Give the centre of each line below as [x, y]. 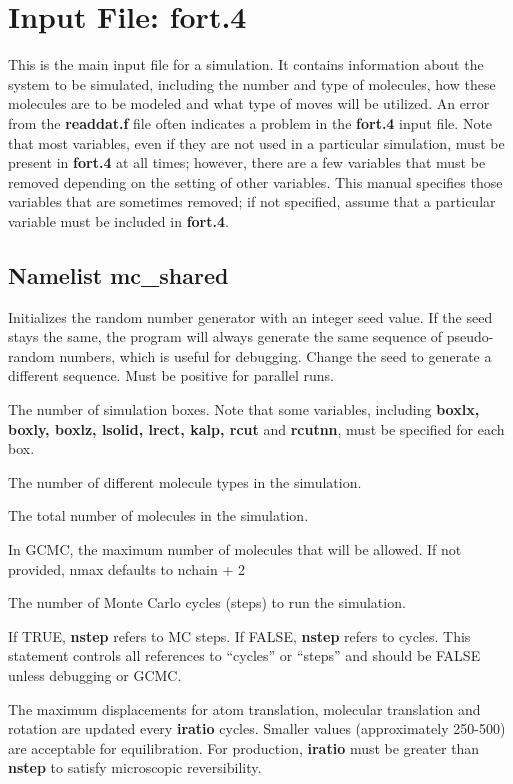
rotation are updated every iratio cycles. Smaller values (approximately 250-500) [257, 728]
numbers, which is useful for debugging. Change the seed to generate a [275, 355]
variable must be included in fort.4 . [118, 220]
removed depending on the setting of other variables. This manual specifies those [255, 181]
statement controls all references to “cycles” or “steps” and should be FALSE [244, 655]
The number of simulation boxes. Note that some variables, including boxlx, [244, 409]
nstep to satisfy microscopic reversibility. [135, 767]
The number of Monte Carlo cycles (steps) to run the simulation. [207, 602]
